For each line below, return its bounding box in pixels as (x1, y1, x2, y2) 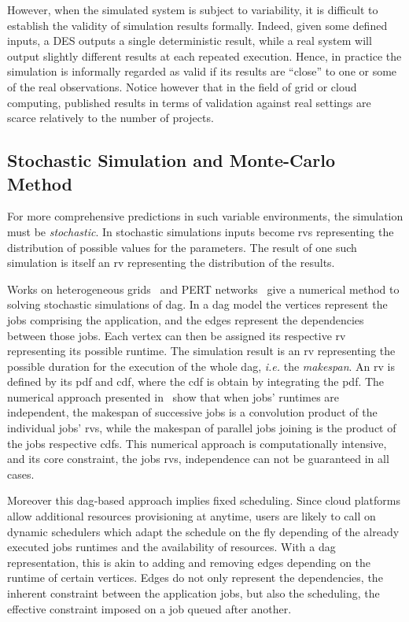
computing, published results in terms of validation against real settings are (7, 94, 371, 110)
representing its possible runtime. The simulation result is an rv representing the (7, 342, 396, 359)
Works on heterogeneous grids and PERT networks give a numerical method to (7, 280, 400, 297)
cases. (7, 465, 35, 482)
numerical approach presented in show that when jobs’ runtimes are (7, 388, 340, 405)
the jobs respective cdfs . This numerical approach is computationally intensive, (7, 435, 387, 451)
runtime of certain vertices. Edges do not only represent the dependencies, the (7, 569, 383, 586)
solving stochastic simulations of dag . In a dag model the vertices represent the (7, 296, 388, 313)
